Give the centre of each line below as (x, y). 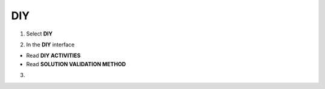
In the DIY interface (50, 44)
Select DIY (39, 34)
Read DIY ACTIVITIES (53, 56)
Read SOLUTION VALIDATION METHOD (76, 64)
